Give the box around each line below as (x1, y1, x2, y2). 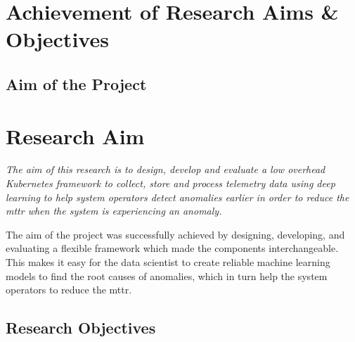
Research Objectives (6, 317, 156, 338)
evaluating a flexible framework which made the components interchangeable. (6, 241, 339, 255)
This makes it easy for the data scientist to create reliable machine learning (6, 255, 330, 270)
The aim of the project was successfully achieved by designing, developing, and (6, 227, 345, 241)
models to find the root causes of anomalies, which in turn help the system (6, 268, 328, 283)
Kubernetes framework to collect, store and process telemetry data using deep (6, 176, 335, 191)
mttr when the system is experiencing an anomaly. (6, 203, 222, 218)
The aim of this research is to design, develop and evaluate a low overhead (6, 162, 325, 177)
